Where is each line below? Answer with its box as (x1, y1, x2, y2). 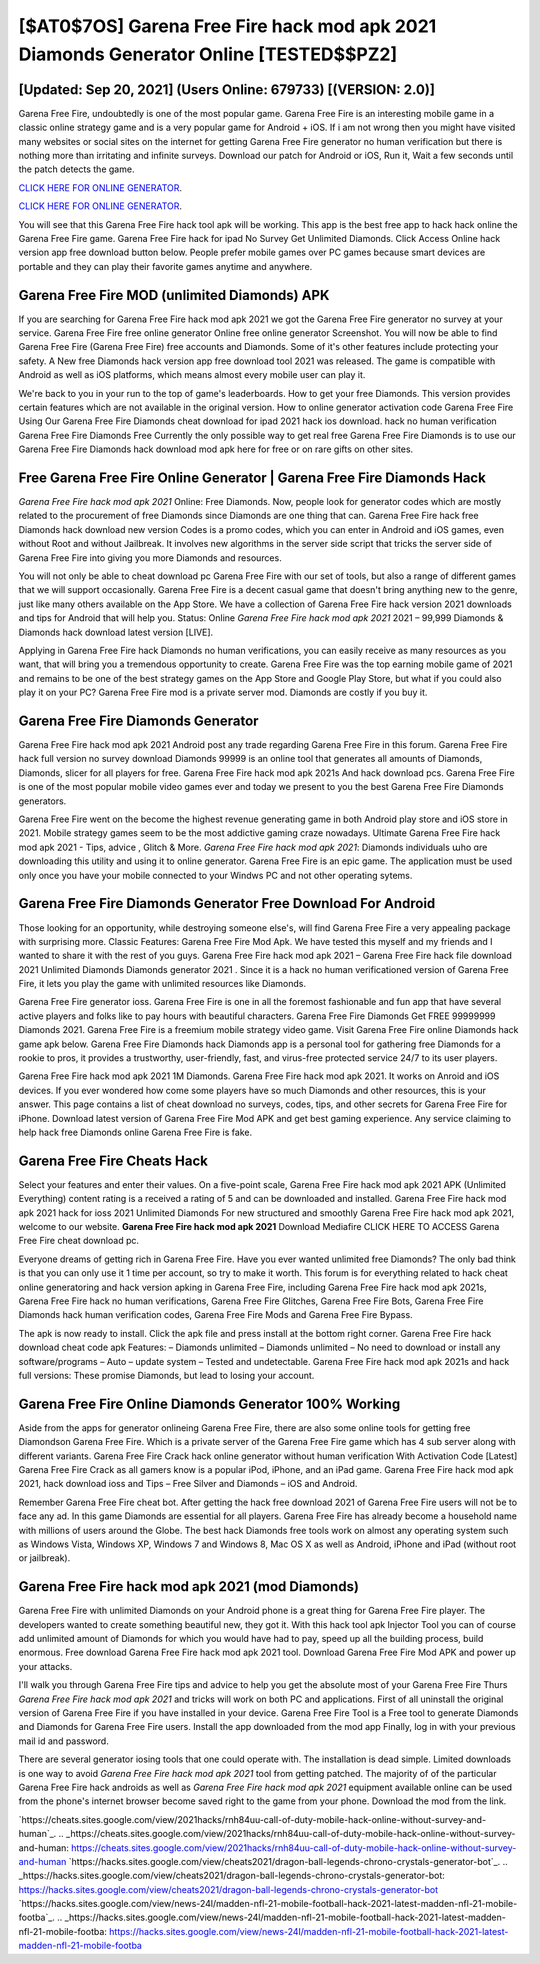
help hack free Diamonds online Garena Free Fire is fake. (18, 1126, 253, 1138)
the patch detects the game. (18, 163, 135, 175)
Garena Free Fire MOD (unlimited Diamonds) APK (18, 286, 330, 304)
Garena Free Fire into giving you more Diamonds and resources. (18, 551, 282, 564)
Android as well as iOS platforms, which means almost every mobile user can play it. (18, 369, 366, 381)
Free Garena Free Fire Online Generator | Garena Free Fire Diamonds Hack (18, 470, 487, 486)
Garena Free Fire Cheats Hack (18, 1152, 209, 1169)
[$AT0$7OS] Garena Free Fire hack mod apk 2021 (18, 15, 437, 37)
